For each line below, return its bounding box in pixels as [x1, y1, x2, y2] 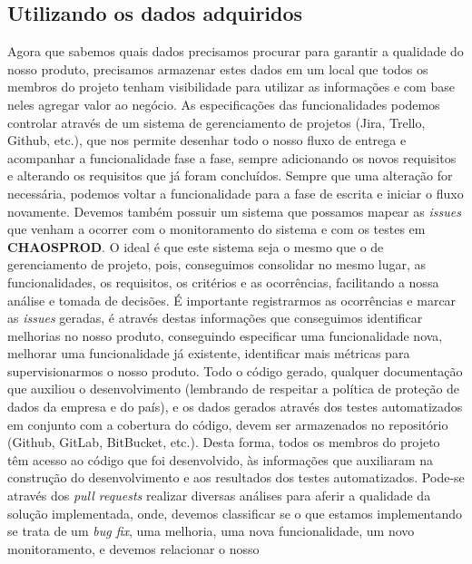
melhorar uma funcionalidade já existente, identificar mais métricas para [7, 344, 410, 363]
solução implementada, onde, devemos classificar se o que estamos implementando [7, 503, 463, 522]
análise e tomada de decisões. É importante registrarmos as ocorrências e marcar [7, 290, 457, 309]
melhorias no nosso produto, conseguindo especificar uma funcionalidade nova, [7, 326, 443, 345]
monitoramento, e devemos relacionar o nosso [7, 539, 260, 558]
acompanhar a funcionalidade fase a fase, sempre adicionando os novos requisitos [7, 148, 457, 167]
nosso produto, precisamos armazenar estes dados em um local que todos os [7, 59, 428, 78]
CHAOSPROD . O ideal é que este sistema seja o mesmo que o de [7, 237, 384, 256]
